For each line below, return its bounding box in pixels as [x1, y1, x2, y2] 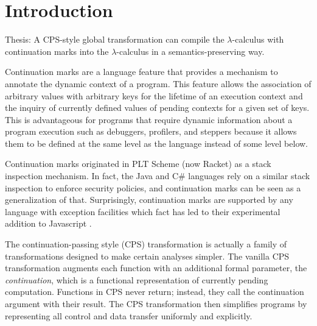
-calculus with [232, 33, 284, 46]
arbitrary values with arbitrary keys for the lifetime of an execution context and [5, 89, 303, 102]
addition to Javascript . [5, 217, 92, 230]
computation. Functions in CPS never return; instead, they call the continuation [5, 285, 304, 298]
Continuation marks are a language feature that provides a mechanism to [5, 65, 278, 78]
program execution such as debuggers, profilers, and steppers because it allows [5, 125, 297, 138]
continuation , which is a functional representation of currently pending [5, 273, 268, 286]
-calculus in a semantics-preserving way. [116, 44, 265, 57]
